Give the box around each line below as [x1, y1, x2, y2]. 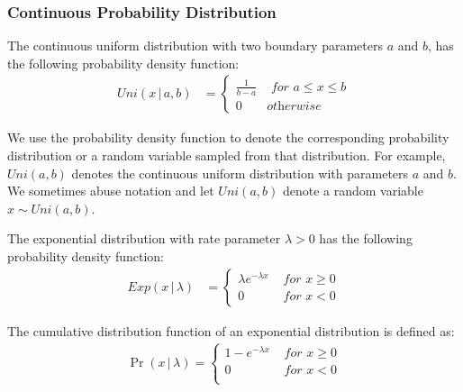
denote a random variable [282, 181, 423, 200]
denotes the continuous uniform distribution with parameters [71, 163, 409, 182]
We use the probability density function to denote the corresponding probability [7, 128, 449, 147]
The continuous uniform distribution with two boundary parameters [7, 36, 383, 55]
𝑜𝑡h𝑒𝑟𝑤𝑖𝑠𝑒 [267, 99, 322, 113]
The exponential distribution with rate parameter [7, 229, 281, 248]
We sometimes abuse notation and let [7, 181, 214, 200]
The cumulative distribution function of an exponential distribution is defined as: [7, 321, 455, 340]
